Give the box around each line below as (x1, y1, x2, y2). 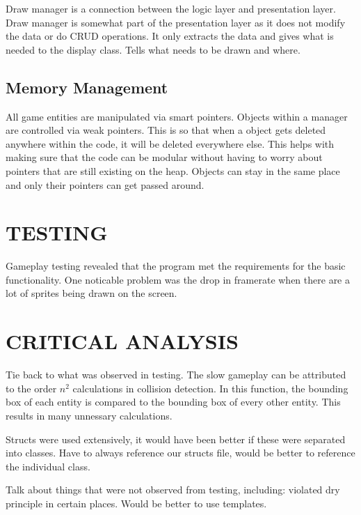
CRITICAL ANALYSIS (6, 327, 239, 355)
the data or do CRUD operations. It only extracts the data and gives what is (6, 29, 334, 43)
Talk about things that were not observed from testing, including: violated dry (6, 482, 340, 497)
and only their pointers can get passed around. (6, 177, 204, 192)
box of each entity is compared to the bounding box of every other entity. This (6, 394, 341, 409)
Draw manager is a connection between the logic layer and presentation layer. (6, 1, 336, 15)
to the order (6, 381, 57, 395)
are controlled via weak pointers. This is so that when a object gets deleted (6, 123, 326, 137)
